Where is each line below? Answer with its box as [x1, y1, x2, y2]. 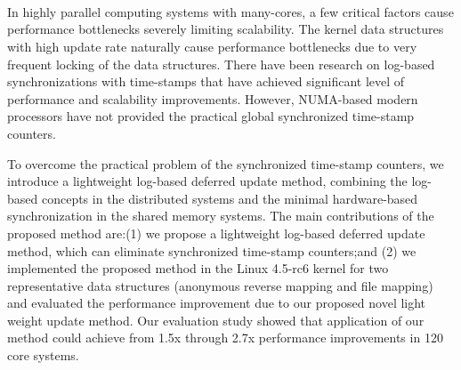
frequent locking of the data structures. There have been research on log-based [7, 54, 435, 73]
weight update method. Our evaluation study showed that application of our [7, 310, 425, 329]
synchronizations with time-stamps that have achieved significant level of [7, 72, 405, 91]
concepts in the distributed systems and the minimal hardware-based [41, 189, 418, 207]
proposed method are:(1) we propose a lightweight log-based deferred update [7, 223, 425, 242]
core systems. [7, 346, 79, 365]
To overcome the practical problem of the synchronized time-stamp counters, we [7, 154, 444, 173]
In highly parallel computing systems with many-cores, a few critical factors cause [7, 2, 454, 20]
